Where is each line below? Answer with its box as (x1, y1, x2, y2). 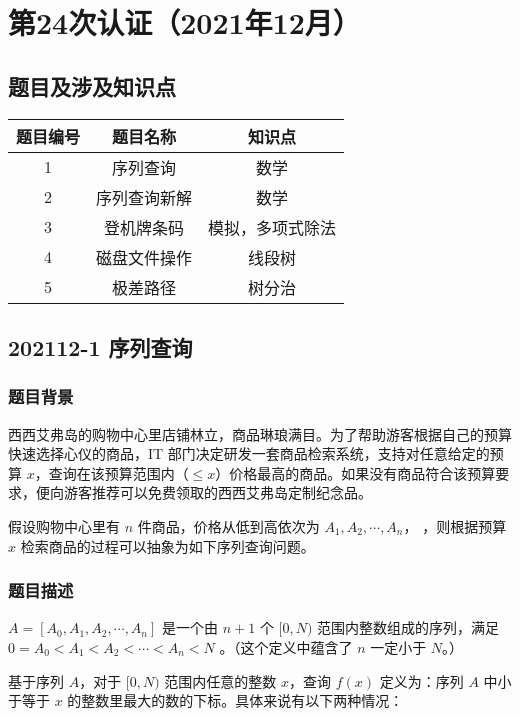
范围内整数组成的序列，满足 (317, 617, 500, 638)
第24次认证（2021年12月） (8, 2, 361, 43)
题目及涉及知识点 (8, 70, 176, 101)
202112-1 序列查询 (8, 331, 193, 362)
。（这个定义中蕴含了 (219, 636, 353, 657)
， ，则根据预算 (403, 515, 507, 536)
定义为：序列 (379, 670, 464, 691)
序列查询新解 (96, 185, 193, 209)
